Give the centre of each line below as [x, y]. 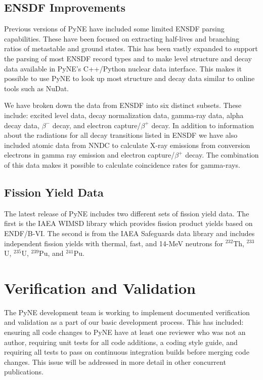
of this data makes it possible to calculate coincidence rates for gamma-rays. [122, 164]
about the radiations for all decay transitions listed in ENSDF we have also [121, 135]
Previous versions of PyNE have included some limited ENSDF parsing [114, 29]
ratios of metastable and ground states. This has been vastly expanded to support [131, 48]
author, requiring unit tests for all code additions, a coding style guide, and [121, 342]
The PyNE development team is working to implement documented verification [127, 312]
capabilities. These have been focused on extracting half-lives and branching [122, 38]
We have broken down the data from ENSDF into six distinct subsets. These [123, 105]
